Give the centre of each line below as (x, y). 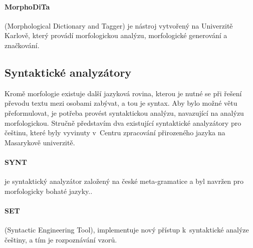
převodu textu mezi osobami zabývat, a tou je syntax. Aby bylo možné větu (121, 103)
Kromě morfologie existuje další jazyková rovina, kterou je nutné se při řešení (123, 93)
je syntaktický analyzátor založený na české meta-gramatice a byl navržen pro (124, 181)
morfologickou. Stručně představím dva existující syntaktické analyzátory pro (123, 122)
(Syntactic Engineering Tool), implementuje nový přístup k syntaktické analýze (127, 230)
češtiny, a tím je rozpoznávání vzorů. (61, 239)
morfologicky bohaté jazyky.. (49, 191)
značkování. (22, 45)
